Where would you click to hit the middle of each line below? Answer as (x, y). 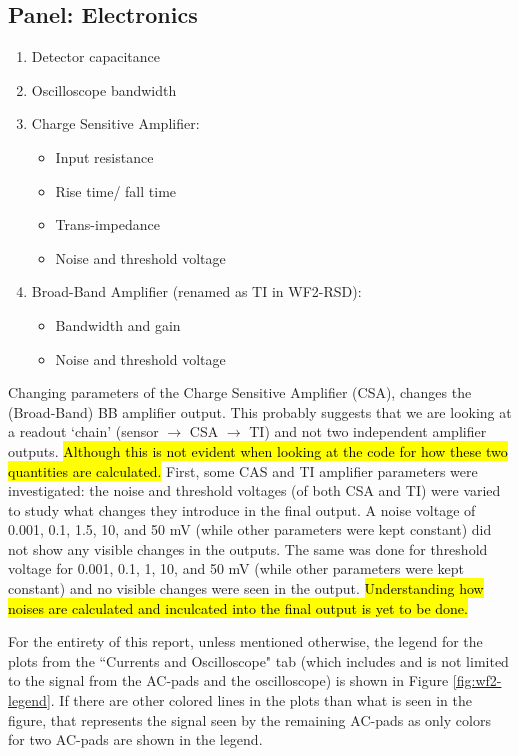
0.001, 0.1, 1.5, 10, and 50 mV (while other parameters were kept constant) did (250, 529)
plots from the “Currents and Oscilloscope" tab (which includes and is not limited (258, 660)
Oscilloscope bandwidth (104, 89)
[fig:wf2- (477, 680)
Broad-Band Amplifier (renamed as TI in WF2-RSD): (196, 291)
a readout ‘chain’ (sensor (83, 431)
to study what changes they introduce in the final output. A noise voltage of (242, 509)
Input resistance (104, 156)
